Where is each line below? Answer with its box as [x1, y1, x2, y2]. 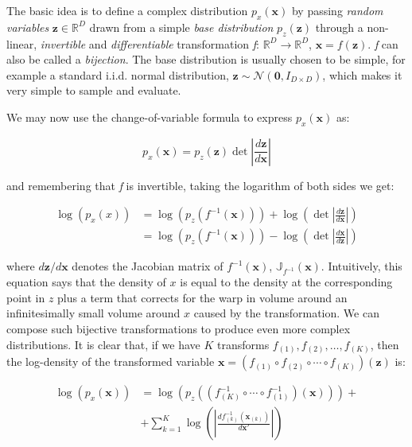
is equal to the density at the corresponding [180, 274, 393, 290]
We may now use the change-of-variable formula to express [6, 108, 293, 125]
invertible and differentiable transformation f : [40, 35, 259, 52]
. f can [367, 35, 398, 52]
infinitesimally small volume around [6, 305, 181, 321]
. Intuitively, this [321, 258, 402, 274]
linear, [6, 35, 37, 52]
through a [315, 18, 363, 35]
